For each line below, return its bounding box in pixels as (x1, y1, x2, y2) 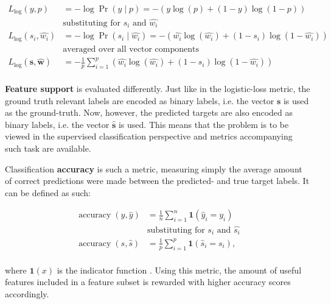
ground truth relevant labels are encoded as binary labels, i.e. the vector (5, 94, 274, 107)
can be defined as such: (5, 186, 91, 199)
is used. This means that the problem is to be (118, 118, 289, 130)
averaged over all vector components (63, 44, 200, 54)
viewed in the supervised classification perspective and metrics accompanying (5, 130, 293, 143)
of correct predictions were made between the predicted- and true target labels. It (5, 174, 310, 187)
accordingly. (5, 287, 49, 300)
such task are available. (5, 142, 91, 155)
